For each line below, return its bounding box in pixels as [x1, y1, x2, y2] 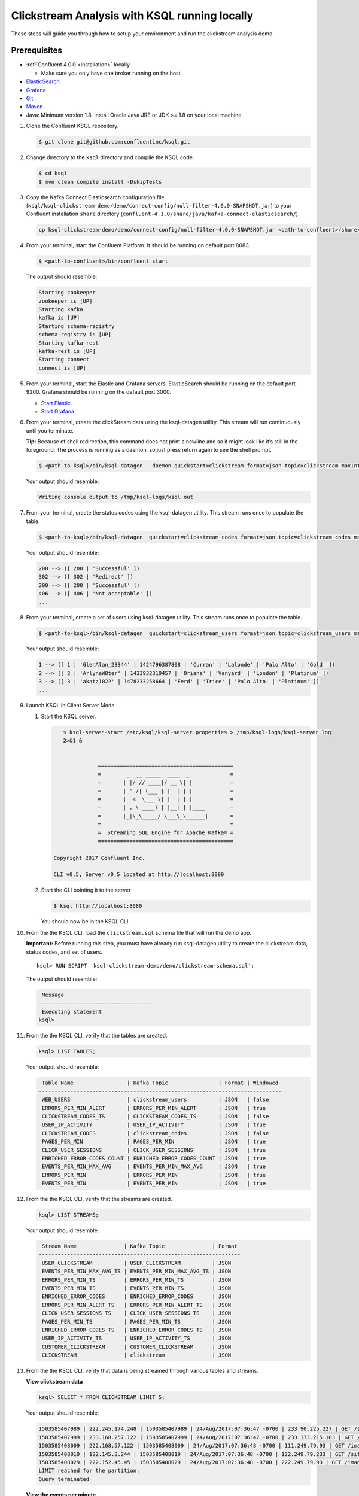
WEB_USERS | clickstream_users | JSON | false [42, 1096, 269, 1103]
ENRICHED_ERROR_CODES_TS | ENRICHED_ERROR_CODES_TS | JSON [42, 1326, 232, 1333]
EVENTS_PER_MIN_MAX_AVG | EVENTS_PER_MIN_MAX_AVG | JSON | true [42, 1163, 266, 1170]
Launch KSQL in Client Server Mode [26, 702, 115, 709]
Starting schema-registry [38, 323, 115, 329]
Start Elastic [41, 399, 71, 406]
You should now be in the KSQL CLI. [41, 918, 130, 925]
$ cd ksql [38, 170, 68, 177]
